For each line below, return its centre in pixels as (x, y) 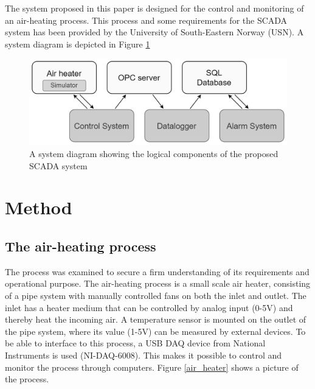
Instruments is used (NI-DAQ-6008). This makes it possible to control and (144, 355)
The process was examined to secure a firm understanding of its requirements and (157, 271)
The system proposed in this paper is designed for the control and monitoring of (154, 8)
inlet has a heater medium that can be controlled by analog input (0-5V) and (149, 307)
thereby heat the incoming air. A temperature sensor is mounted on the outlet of (156, 319)
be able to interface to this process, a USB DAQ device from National (135, 343)
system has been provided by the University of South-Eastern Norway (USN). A (154, 32)
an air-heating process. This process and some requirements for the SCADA (146, 20)
